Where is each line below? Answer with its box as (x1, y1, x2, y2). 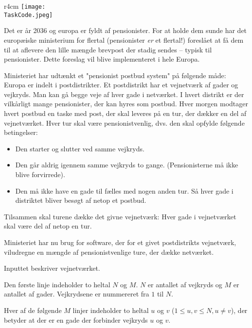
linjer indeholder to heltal (72, 305, 149, 315)
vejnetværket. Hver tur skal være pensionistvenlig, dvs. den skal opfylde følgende (4, 117, 245, 128)
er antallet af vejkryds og (147, 279, 222, 289)
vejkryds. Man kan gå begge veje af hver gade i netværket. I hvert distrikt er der (4, 89, 244, 99)
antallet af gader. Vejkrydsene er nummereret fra (4, 289, 149, 299)
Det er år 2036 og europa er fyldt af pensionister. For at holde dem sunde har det (4, 25, 247, 35)
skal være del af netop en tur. (4, 221, 92, 231)
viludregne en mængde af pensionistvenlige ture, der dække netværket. (4, 246, 214, 257)
